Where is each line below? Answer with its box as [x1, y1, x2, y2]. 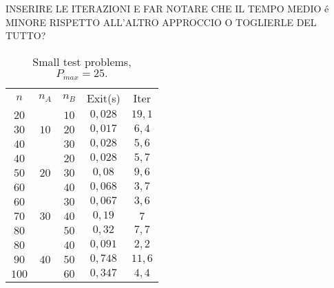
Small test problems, [32, 53, 132, 69]
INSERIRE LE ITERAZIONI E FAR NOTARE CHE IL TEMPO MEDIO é [6, 1, 329, 15]
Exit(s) [86, 89, 121, 106]
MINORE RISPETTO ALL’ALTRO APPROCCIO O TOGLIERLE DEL [6, 14, 317, 29]
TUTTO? [6, 28, 46, 43]
